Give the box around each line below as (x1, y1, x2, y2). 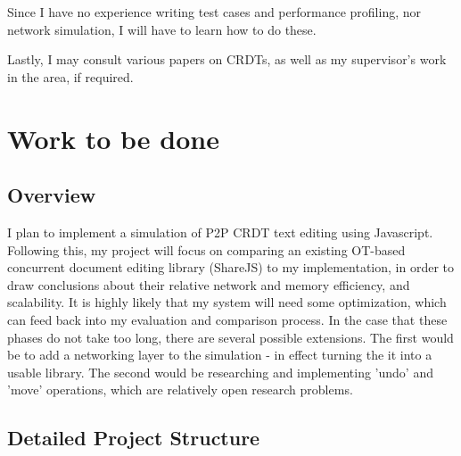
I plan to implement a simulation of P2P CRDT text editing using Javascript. (7, 222, 433, 241)
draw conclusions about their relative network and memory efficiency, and (7, 275, 410, 294)
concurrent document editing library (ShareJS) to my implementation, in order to (7, 258, 455, 277)
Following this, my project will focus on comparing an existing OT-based (7, 240, 406, 259)
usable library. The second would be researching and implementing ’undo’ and (7, 362, 433, 381)
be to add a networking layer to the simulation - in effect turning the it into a (7, 345, 432, 364)
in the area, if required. (7, 67, 134, 86)
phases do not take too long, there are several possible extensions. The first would (7, 327, 454, 346)
